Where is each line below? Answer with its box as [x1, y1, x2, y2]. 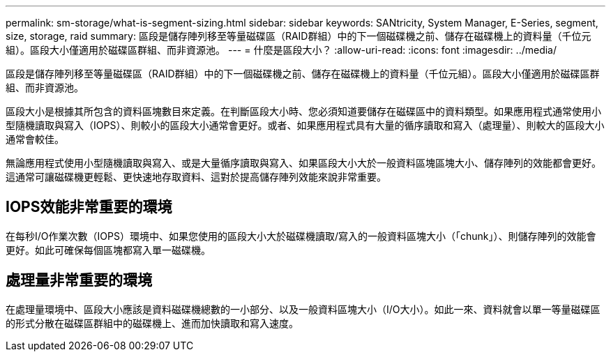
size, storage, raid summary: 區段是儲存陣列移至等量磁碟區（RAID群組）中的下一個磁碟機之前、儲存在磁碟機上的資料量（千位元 [6, 30, 591, 42]
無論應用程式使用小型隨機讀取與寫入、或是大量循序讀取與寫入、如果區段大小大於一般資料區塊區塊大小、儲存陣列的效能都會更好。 [6, 157, 601, 169]
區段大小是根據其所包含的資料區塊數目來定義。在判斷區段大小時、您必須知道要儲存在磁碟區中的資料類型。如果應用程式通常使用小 [6, 105, 601, 117]
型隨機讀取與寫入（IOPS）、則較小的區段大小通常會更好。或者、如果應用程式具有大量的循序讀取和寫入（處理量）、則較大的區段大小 [6, 119, 605, 131]
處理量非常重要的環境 [6, 271, 152, 289]
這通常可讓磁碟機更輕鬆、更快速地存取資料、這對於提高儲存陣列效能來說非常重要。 [6, 171, 386, 183]
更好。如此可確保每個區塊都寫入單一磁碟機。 [6, 243, 211, 256]
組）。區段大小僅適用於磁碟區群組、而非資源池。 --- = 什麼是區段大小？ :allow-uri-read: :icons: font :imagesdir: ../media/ [6, 44, 557, 56]
